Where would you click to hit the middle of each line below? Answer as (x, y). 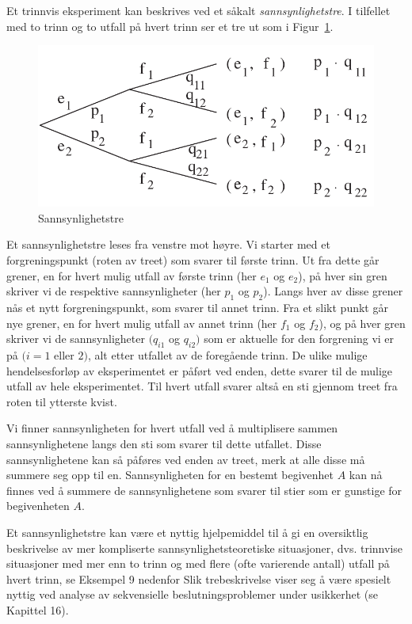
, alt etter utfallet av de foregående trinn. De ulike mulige (227, 355)
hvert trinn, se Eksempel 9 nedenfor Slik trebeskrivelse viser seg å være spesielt (199, 578)
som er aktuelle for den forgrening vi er (299, 339)
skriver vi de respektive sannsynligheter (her (114, 291)
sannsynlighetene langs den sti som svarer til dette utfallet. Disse (164, 443)
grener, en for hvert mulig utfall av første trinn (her (132, 275)
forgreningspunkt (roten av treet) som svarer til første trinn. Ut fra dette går (193, 260)
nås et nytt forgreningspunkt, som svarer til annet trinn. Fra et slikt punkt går (197, 308)
